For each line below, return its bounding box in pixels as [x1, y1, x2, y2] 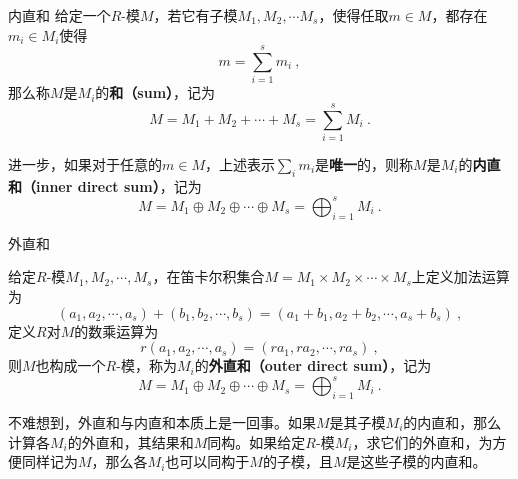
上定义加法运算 [411, 266, 510, 287]
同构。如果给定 [207, 431, 306, 452]
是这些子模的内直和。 [346, 451, 487, 472]
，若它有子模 [153, 5, 238, 25]
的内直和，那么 [403, 411, 502, 432]
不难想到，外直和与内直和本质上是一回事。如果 [8, 411, 316, 432]
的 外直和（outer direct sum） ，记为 [194, 355, 432, 376]
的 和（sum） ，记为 [95, 82, 216, 103]
